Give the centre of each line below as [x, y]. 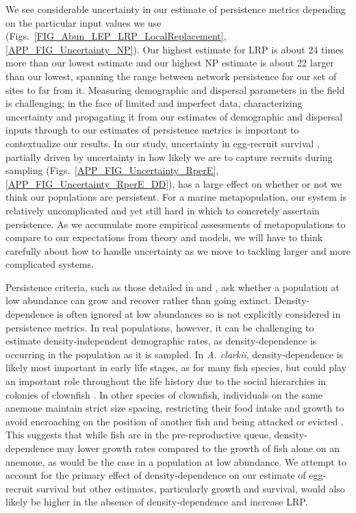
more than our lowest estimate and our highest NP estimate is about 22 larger [170, 63]
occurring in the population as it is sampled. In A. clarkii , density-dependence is [175, 354]
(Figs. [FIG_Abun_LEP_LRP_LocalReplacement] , [116, 36]
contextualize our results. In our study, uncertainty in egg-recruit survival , [163, 143]
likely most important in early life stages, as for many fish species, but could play [176, 367]
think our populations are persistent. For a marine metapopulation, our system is [176, 197]
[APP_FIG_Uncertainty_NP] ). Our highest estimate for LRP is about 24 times [175, 49]
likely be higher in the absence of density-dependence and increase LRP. [157, 502]
